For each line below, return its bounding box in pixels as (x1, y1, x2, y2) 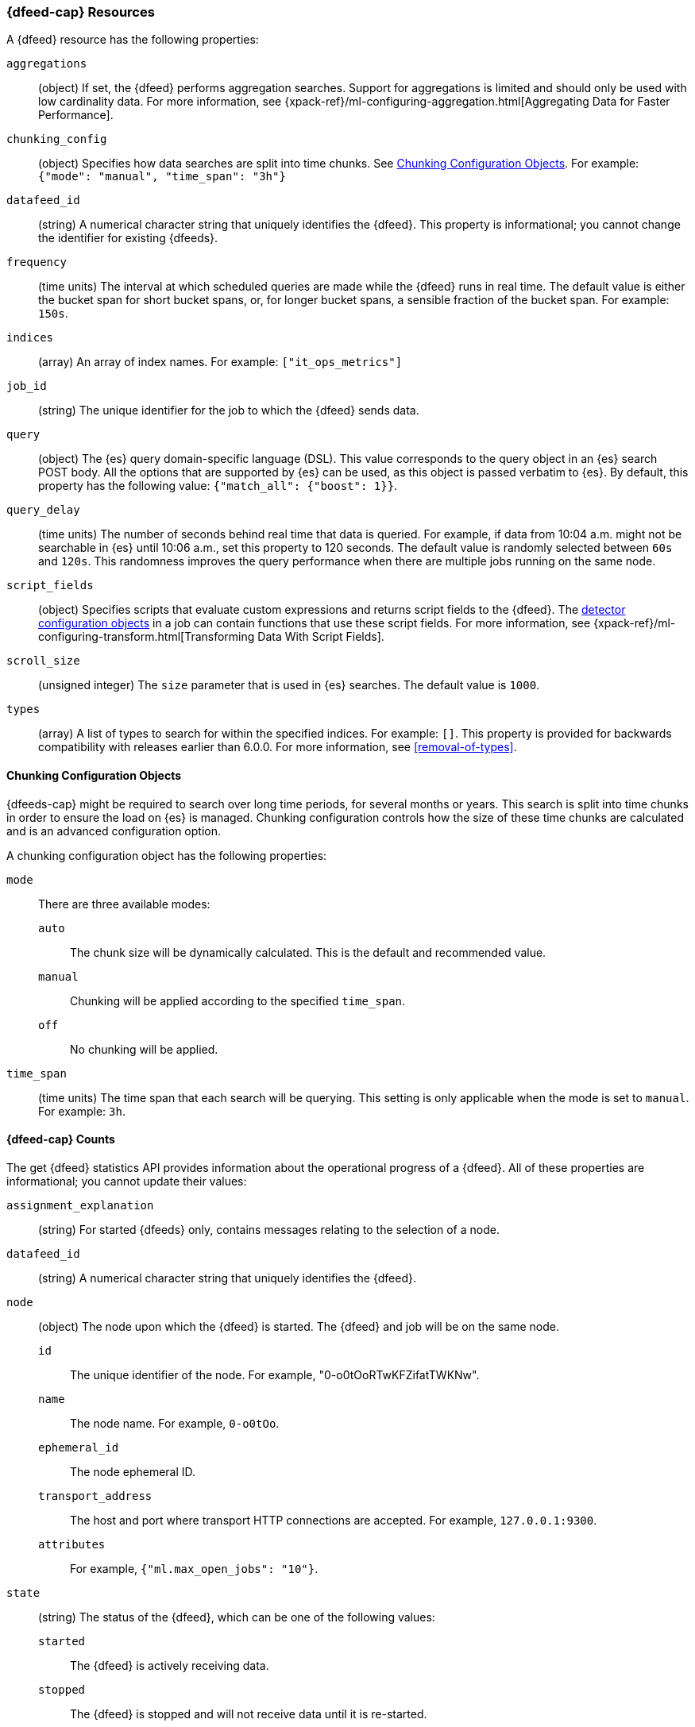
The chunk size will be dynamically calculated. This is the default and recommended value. (70, 945, 546, 959)
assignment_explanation (6, 1198, 154, 1212)
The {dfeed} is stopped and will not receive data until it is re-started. (70, 1706, 427, 1721)
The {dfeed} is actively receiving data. (70, 1658, 269, 1672)
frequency (6, 256, 67, 269)
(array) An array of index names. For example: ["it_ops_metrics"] (38, 355, 403, 369)
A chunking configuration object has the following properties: (6, 848, 327, 862)
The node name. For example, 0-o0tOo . (70, 1416, 280, 1430)
